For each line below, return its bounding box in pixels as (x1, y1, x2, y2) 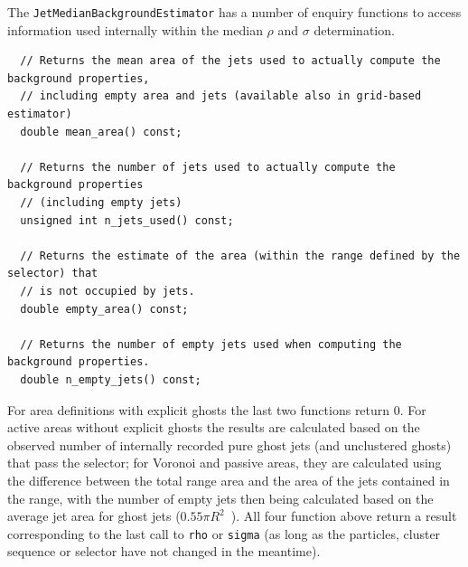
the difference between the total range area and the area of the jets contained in (7, 470, 450, 489)
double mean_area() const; (20, 125, 183, 138)
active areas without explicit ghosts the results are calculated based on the (7, 418, 420, 437)
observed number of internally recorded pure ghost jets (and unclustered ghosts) (7, 435, 452, 454)
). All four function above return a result (230, 506, 457, 525)
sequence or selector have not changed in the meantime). (7, 542, 321, 561)
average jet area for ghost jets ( (7, 506, 181, 525)
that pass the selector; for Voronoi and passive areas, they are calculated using (7, 453, 442, 472)
